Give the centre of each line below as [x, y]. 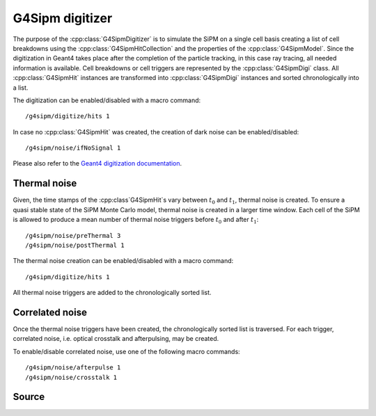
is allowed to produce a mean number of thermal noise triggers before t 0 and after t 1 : [136, 221]
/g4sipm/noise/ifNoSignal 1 [73, 148]
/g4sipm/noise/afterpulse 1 [73, 368]
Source [29, 397]
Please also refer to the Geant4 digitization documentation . [97, 163]
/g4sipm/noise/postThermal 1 [75, 245]
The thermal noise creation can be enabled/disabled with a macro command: [123, 261]
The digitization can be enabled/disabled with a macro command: [107, 100]
